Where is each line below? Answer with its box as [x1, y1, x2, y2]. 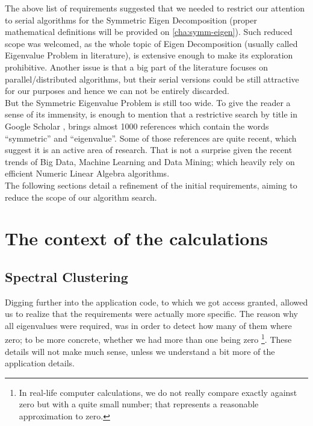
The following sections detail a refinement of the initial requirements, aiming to [5, 178, 297, 191]
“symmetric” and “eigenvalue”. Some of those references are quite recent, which [5, 131, 297, 144]
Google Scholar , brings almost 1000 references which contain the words [5, 119, 269, 132]
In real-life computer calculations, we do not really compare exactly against [19, 386, 297, 398]
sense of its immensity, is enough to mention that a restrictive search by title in [5, 108, 297, 121]
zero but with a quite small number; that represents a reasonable [19, 398, 259, 410]
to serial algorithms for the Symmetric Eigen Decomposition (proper [5, 13, 257, 26]
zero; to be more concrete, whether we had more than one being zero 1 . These [5, 331, 292, 346]
